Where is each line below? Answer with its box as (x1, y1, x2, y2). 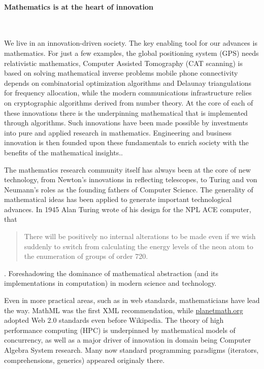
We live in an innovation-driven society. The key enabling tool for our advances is (4, 38, 257, 48)
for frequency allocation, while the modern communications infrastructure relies (4, 87, 252, 98)
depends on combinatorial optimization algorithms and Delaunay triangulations (4, 77, 252, 88)
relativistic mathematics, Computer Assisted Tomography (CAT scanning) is (4, 57, 243, 68)
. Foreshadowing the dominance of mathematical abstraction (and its (4, 267, 219, 278)
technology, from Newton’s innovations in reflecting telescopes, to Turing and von (4, 174, 257, 185)
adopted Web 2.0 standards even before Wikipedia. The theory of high (4, 315, 224, 325)
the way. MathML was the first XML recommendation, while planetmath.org (4, 305, 243, 315)
